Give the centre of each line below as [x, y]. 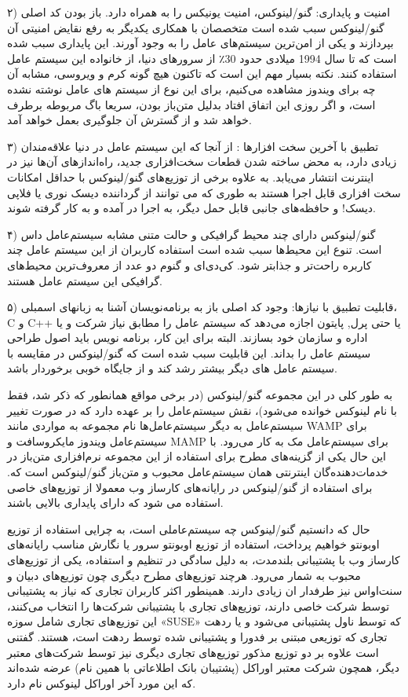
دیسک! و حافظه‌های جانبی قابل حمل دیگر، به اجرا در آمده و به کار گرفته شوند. [191, 208]
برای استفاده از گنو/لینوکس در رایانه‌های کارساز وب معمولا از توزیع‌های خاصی [190, 487]
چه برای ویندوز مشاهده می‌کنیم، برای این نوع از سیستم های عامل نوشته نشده [191, 88]
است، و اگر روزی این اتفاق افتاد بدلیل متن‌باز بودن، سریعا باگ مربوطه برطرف [191, 104]
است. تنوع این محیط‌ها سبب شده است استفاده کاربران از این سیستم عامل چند [195, 249]
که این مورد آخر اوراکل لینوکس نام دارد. [102, 682]
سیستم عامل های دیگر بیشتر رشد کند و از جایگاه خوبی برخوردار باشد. [172, 368]
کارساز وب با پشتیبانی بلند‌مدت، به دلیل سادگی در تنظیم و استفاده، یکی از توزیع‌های [204, 559]
